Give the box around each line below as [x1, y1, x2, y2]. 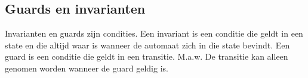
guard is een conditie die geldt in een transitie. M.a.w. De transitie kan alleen [5, 50, 288, 63]
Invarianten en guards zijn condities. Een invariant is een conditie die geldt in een [5, 27, 303, 40]
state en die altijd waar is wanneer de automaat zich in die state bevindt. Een [5, 38, 290, 51]
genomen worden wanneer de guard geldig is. [5, 61, 168, 74]
